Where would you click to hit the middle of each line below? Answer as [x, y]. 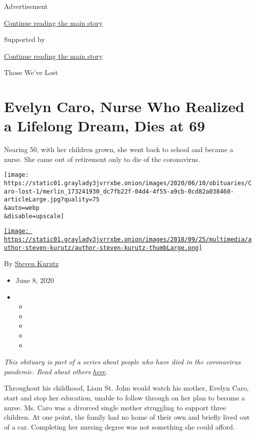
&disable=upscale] [34, 216]
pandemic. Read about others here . [56, 371]
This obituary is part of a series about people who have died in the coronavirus [122, 362]
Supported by [24, 39]
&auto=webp [22, 208]
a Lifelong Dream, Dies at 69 [105, 126]
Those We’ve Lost [31, 72]
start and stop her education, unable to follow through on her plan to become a [125, 397]
